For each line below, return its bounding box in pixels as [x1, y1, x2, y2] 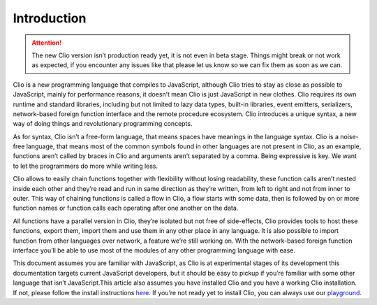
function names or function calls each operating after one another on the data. [13, 204, 239, 213]
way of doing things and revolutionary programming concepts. [13, 120, 193, 128]
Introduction [13, 10, 87, 26]
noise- [339, 132, 359, 141]
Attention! [31, 38, 62, 47]
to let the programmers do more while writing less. [13, 162, 158, 170]
